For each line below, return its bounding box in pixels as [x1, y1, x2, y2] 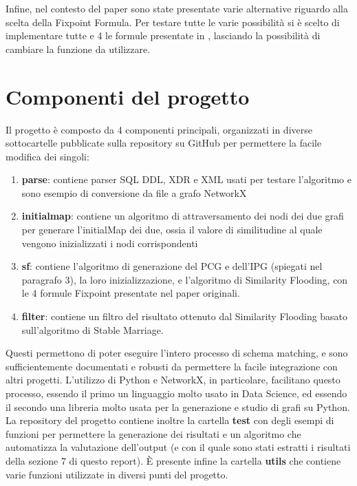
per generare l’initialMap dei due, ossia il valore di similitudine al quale [21, 222, 323, 237]
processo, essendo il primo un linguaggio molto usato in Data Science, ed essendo [6, 386, 347, 400]
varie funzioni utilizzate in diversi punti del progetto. [6, 467, 228, 481]
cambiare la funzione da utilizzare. [6, 41, 151, 56]
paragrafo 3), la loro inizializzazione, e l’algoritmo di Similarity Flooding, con [21, 272, 348, 286]
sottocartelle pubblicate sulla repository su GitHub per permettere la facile [6, 136, 322, 150]
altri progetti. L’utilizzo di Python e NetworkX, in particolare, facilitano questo [6, 372, 340, 387]
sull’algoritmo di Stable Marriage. [21, 322, 164, 337]
